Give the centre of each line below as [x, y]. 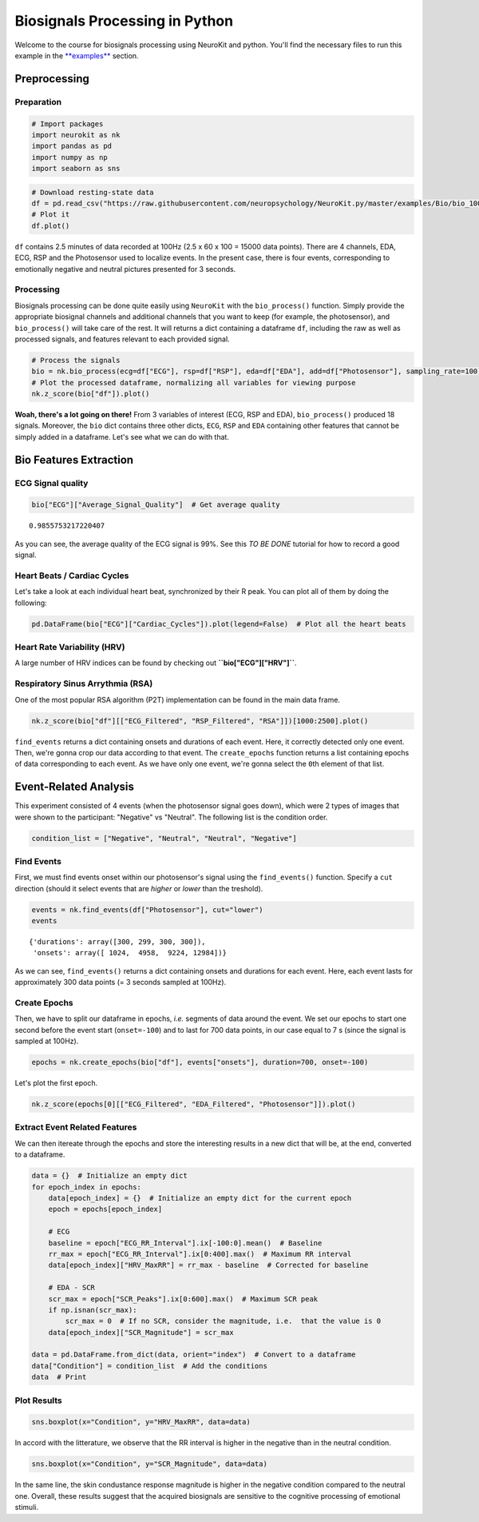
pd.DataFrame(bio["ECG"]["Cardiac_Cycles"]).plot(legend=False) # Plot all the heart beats [219, 624]
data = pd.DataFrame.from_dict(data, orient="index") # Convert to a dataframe [194, 1355]
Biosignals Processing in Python [124, 21]
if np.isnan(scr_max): [93, 1310]
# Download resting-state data [93, 192]
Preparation [38, 102]
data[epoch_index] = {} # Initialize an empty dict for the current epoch [200, 1198]
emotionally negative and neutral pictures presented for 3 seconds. [125, 269]
